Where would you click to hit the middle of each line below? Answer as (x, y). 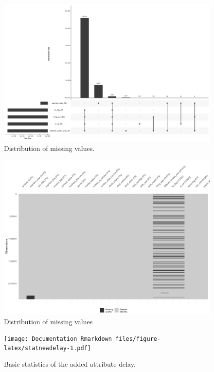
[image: (16, 339)
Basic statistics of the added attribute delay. (70, 364)
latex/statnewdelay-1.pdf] (47, 348)
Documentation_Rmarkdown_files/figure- (96, 339)
